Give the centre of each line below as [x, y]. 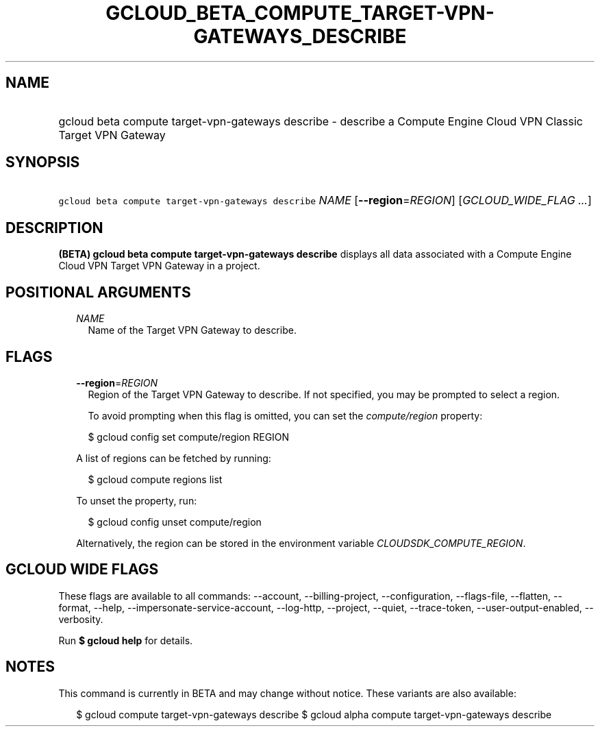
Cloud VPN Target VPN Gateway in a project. [159, 266]
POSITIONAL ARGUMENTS [98, 292]
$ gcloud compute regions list [155, 479]
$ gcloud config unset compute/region [175, 522]
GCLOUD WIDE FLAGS [82, 570]
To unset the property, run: [137, 500]
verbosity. [81, 619]
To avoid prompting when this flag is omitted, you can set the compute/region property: [285, 415]
